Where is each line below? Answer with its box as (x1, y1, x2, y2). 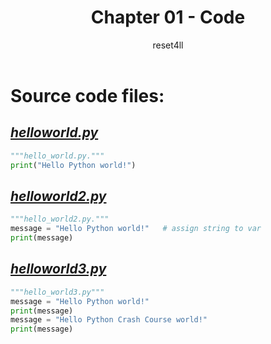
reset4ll (152, 39, 184, 51)
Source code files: (10, 84, 165, 107)
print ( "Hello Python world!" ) (10, 160, 137, 170)
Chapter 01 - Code (90, 6, 246, 29)
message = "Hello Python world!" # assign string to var (10, 224, 262, 234)
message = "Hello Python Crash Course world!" (10, 315, 208, 325)
